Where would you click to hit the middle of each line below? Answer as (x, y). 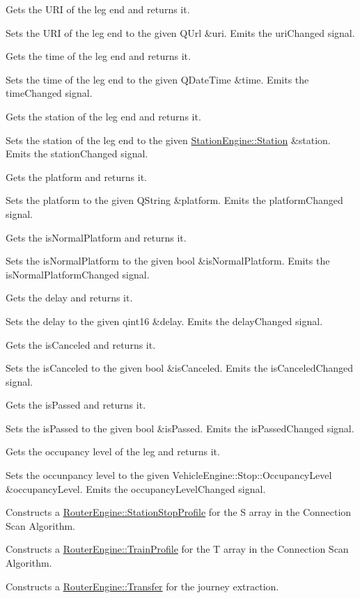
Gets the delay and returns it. (69, 298)
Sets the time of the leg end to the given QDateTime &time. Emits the (157, 79)
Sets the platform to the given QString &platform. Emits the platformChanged (174, 200)
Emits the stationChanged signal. (77, 154)
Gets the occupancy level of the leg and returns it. (113, 451)
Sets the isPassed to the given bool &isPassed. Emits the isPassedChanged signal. (180, 428)
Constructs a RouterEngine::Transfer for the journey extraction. (142, 586)
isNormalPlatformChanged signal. (78, 274)
